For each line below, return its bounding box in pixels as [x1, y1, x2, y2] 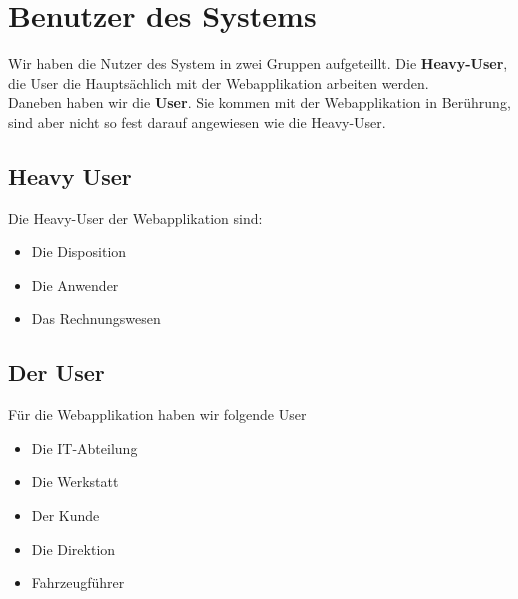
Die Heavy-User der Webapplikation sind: [8, 207, 263, 228]
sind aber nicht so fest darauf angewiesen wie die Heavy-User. [8, 111, 386, 132]
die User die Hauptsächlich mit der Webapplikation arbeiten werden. [8, 72, 429, 93]
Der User [8, 357, 105, 388]
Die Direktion [31, 538, 116, 559]
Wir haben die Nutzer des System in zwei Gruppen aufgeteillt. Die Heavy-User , [8, 53, 508, 74]
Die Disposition [31, 241, 127, 262]
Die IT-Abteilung [31, 437, 138, 458]
